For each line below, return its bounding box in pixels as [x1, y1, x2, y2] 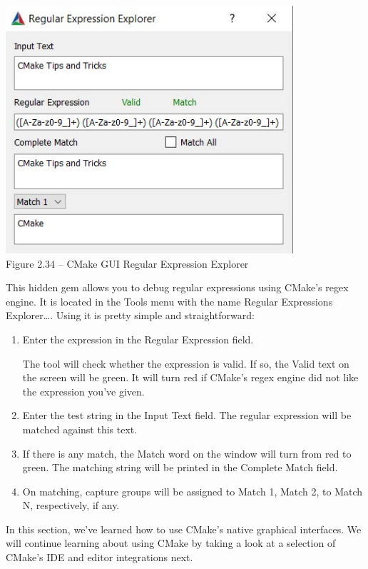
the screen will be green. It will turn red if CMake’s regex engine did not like [22, 370, 359, 385]
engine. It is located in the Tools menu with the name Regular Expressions [6, 293, 333, 308]
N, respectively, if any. [22, 498, 120, 513]
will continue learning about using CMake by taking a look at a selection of [6, 535, 336, 550]
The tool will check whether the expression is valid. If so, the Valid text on [22, 356, 349, 371]
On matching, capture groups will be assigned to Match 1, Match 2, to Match [22, 483, 363, 498]
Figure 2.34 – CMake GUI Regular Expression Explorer [6, 256, 249, 271]
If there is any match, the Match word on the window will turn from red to [22, 445, 352, 460]
